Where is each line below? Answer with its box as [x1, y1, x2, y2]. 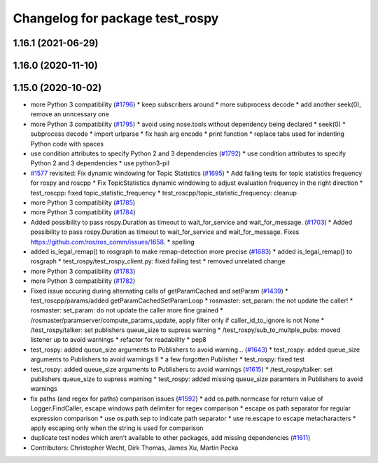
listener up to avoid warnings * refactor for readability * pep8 [30, 336, 206, 344]
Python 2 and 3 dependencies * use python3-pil [30, 159, 169, 167]
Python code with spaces [30, 139, 104, 148]
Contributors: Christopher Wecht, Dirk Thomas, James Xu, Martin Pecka [30, 443, 239, 452]
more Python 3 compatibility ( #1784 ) [30, 208, 136, 216]
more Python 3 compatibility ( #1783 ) [30, 267, 136, 275]
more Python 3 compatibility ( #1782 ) [30, 277, 136, 285]
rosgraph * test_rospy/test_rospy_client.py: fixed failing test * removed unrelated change [30, 257, 286, 265]
